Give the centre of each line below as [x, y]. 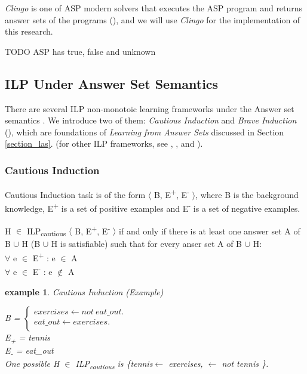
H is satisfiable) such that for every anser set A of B [147, 244]
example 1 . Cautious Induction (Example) [84, 291]
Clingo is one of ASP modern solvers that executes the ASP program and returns [154, 8]
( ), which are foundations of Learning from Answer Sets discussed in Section [145, 132]
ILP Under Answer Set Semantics [112, 83]
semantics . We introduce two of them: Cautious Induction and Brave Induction [151, 120]
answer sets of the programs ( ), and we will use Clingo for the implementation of [153, 19]
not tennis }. [245, 364]
